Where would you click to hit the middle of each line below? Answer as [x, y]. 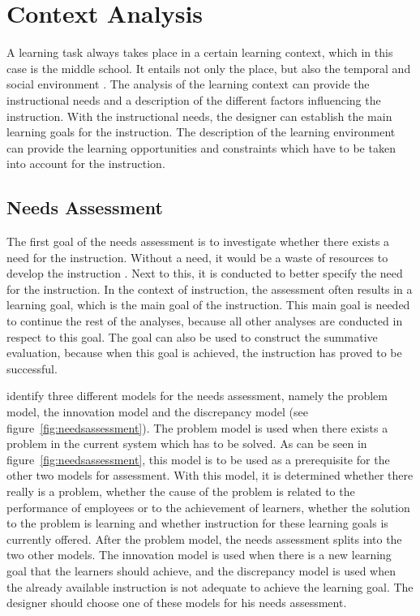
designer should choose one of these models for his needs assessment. [177, 603]
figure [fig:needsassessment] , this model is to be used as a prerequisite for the [198, 459]
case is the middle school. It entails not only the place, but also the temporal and [209, 68]
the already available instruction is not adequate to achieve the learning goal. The [210, 586]
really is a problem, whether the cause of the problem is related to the [181, 491]
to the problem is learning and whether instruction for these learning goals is [197, 523]
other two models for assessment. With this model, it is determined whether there [210, 475]
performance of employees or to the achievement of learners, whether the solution [208, 507]
